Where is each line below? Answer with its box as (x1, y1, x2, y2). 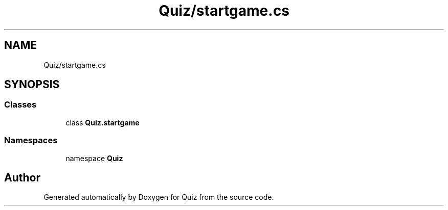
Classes (4, 99, 37, 110)
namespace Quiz (65, 153, 123, 163)
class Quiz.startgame (65, 118, 140, 127)
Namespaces (4, 135, 58, 146)
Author (4, 171, 40, 184)
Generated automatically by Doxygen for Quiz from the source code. (43, 193, 274, 202)
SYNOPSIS (4, 78, 60, 91)
